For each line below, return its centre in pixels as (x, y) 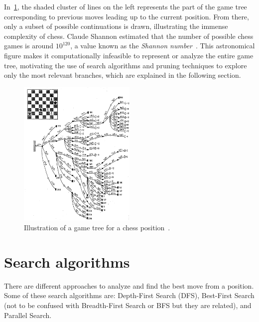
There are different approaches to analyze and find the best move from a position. (129, 285)
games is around (29, 46)
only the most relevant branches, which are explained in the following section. (123, 75)
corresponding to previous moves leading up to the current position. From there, (127, 16)
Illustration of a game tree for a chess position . (97, 228)
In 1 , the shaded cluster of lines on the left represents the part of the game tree (126, 6)
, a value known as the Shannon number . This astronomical (163, 46)
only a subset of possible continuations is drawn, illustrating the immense (116, 26)
